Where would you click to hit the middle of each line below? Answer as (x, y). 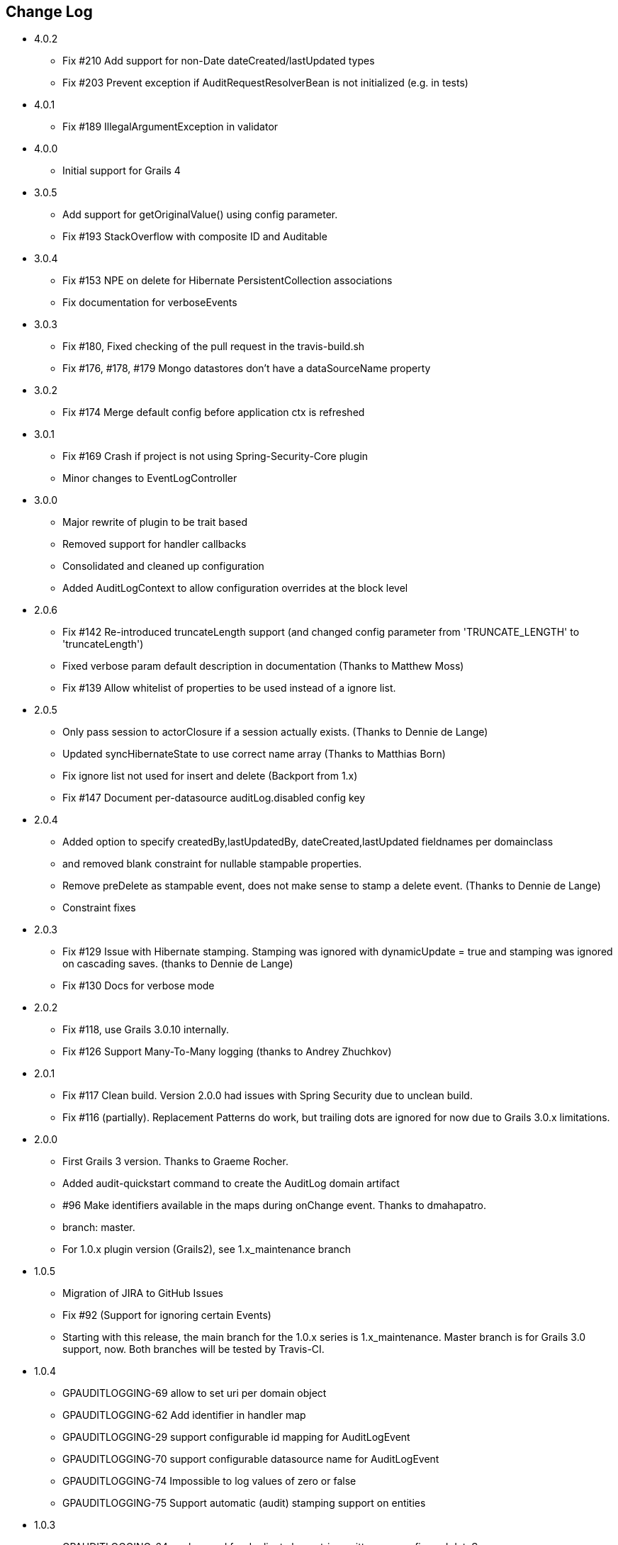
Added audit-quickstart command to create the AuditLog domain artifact (231, 1184)
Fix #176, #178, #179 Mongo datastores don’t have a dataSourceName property (247, 369)
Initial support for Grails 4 (122, 171)
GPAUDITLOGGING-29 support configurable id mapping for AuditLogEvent (236, 1437)
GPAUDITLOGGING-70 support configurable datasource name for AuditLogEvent (251, 1459)
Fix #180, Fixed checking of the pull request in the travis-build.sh (214, 347)
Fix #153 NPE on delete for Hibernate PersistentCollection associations (227, 281)
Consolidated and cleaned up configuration (163, 566)
